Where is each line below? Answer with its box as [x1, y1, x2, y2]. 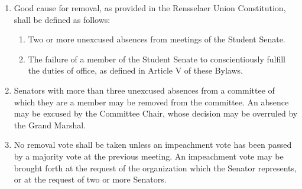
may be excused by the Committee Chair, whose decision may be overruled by [14, 107, 298, 120]
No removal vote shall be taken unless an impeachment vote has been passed [14, 138, 292, 151]
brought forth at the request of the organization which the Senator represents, [14, 161, 297, 174]
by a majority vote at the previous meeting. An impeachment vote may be [14, 150, 284, 162]
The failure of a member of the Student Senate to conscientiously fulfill [28, 52, 286, 65]
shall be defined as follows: [14, 13, 111, 25]
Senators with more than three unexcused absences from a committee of [14, 84, 275, 96]
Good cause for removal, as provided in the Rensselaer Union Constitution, [14, 2, 286, 14]
